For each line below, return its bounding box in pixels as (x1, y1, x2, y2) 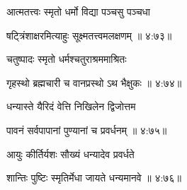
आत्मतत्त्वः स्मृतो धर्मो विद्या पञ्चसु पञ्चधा (6, 4, 151, 18)
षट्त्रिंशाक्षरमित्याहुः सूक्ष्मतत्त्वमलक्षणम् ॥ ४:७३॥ (6, 28, 172, 42)
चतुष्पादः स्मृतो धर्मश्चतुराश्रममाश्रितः (6, 52, 127, 66)
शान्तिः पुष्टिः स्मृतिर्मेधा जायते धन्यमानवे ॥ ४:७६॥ (6, 170, 181, 185)
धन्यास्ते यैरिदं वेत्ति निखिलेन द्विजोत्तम (6, 99, 136, 114)
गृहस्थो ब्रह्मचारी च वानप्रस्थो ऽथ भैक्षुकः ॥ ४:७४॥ (6, 75, 182, 90)
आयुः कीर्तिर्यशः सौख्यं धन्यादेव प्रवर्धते (6, 146, 135, 161)
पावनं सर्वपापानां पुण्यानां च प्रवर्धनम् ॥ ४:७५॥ (6, 122, 167, 137)
